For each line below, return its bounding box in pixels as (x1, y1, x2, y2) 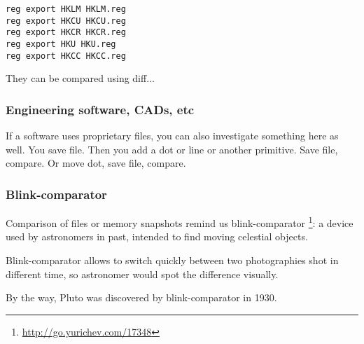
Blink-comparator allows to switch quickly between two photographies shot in (6, 252, 339, 267)
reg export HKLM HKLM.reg (6, 4, 126, 14)
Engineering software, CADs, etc (6, 100, 195, 118)
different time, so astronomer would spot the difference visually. (6, 266, 279, 281)
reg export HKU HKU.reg (6, 39, 116, 49)
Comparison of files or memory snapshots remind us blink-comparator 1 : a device (6, 214, 353, 230)
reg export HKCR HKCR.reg (6, 27, 126, 38)
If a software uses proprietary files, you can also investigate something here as (6, 128, 339, 143)
